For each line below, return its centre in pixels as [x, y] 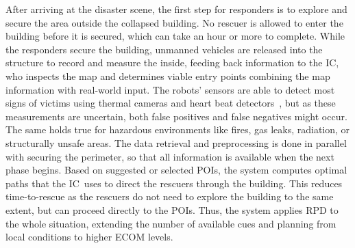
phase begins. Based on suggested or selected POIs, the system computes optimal [176, 170]
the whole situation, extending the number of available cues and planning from [171, 223]
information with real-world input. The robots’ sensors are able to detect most [170, 89]
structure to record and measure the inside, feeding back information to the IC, [172, 63]
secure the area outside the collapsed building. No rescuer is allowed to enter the [174, 22]
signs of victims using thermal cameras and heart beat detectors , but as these [171, 103]
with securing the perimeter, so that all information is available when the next [170, 156]
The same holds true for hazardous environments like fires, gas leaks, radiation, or [178, 129]
